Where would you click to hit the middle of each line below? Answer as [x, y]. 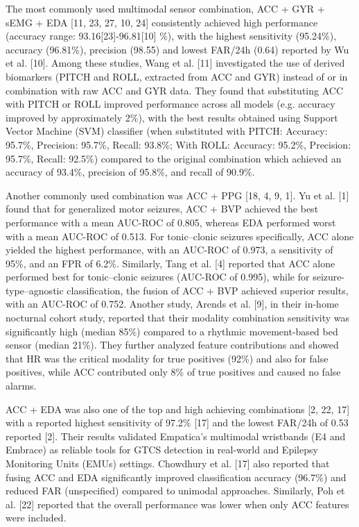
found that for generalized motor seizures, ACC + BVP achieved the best [162, 209]
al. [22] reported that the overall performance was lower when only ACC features [177, 504]
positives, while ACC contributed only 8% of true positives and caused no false [173, 372]
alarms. [21, 386]
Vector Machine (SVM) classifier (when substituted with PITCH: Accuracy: [167, 131]
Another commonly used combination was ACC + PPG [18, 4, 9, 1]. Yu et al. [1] [177, 195]
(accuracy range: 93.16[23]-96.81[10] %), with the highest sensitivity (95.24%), [171, 36]
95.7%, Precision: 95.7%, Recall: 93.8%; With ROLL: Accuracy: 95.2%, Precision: [178, 144]
